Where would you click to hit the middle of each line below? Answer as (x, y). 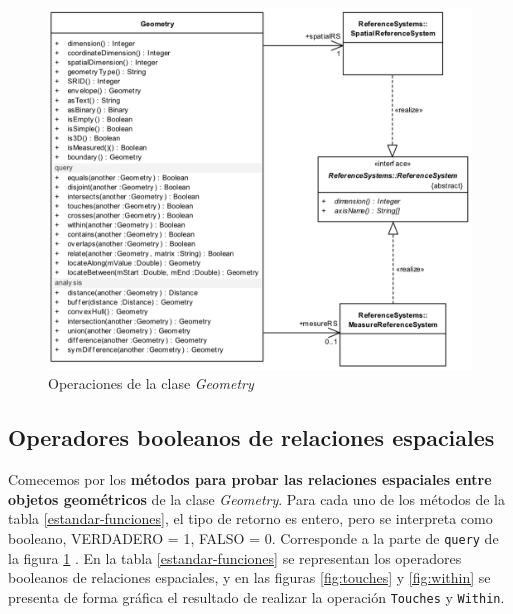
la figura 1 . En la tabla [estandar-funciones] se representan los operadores (235, 557)
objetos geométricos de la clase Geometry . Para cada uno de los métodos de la (257, 498)
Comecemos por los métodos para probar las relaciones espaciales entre (250, 479)
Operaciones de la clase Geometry (151, 383)
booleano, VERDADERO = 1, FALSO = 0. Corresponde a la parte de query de (253, 538)
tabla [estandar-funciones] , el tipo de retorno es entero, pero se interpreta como (250, 518)
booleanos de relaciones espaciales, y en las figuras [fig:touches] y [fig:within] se (249, 577)
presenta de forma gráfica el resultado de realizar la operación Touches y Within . (256, 596)
